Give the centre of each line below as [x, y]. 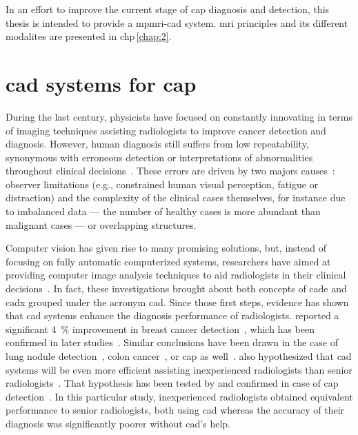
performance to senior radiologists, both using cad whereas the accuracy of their [175, 410]
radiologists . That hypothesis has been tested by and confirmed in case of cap [172, 383]
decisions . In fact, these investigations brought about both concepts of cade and [176, 289]
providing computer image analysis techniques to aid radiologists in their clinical [176, 275]
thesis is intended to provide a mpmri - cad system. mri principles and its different [177, 22]
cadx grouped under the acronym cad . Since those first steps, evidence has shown [177, 302]
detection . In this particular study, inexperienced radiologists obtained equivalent [179, 396]
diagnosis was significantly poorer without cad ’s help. [118, 423]
